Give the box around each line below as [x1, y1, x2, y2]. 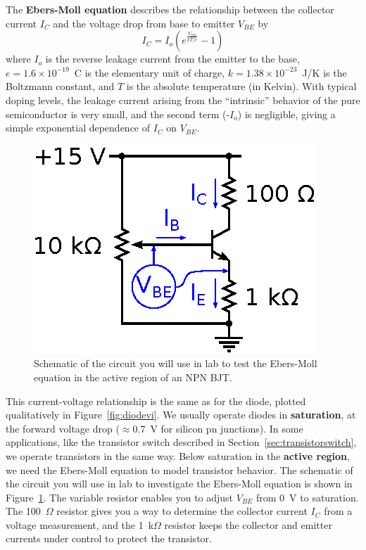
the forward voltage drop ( [6, 421, 120, 435]
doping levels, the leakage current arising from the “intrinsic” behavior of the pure [6, 92, 360, 107]
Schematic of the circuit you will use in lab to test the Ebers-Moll [34, 356, 317, 371]
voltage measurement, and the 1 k [6, 517, 154, 532]
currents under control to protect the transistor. [6, 531, 212, 546]
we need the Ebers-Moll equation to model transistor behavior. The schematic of [6, 462, 353, 477]
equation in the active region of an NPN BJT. [34, 369, 232, 384]
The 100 [6, 504, 41, 518]
